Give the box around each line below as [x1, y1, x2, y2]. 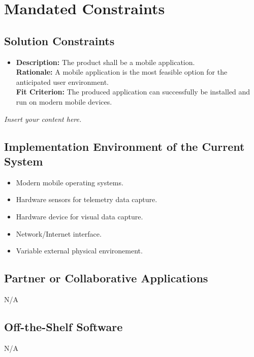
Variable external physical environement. [16, 245, 143, 256]
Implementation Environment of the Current [4, 138, 245, 154]
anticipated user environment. [16, 76, 109, 87]
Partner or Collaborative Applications [4, 270, 208, 286]
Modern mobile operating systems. [16, 177, 123, 187]
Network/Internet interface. [16, 228, 102, 239]
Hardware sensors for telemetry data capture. [16, 194, 157, 205]
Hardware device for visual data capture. [16, 211, 143, 221]
